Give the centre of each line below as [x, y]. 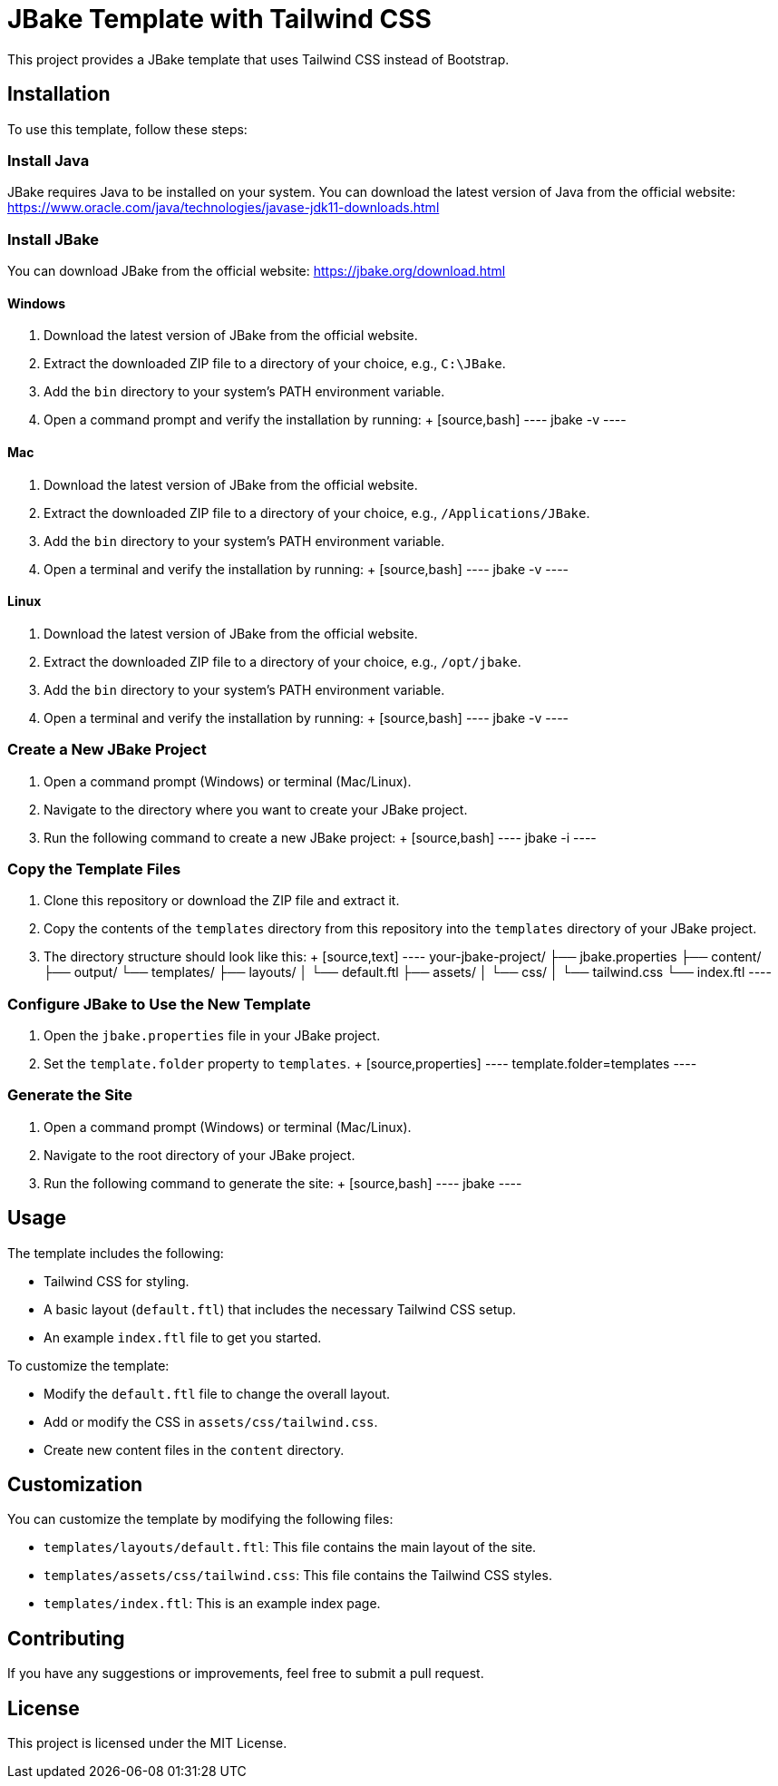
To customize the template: [88, 1365]
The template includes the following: [116, 1253]
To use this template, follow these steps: [127, 129]
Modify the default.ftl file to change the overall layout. [217, 1393]
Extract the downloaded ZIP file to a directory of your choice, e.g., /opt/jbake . [282, 661]
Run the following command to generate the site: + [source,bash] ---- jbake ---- [283, 1183]
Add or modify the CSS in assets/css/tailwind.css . [211, 1421]
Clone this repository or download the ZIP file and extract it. [222, 901]
